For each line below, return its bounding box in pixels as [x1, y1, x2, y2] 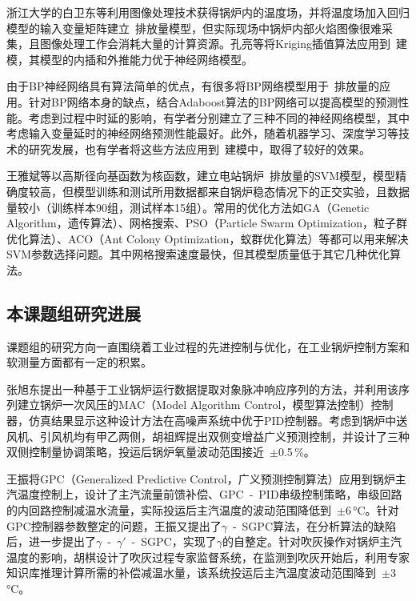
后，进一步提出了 [6, 533, 96, 550]
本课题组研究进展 [6, 300, 141, 325]
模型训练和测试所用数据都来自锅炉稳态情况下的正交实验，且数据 [73, 182, 410, 199]
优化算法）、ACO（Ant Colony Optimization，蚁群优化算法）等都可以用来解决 [6, 230, 409, 246]
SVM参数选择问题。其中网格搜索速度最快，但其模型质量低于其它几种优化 [6, 246, 390, 262]
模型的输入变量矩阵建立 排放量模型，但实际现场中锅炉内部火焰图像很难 [6, 19, 382, 36]
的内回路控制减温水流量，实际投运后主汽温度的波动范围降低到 [6, 502, 331, 519]
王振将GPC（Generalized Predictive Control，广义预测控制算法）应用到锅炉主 [6, 470, 406, 487]
